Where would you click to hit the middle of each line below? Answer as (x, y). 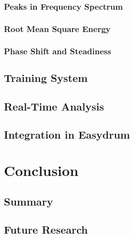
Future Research (46, 230)
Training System (46, 77)
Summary (29, 201)
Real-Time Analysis (54, 106)
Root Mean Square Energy (57, 28)
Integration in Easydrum (67, 135)
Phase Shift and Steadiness (58, 51)
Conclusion (41, 170)
